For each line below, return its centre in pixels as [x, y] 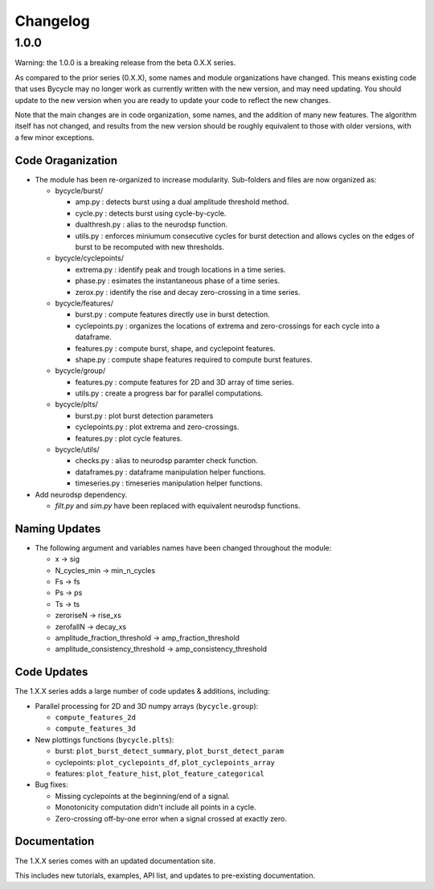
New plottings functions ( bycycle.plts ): [104, 739]
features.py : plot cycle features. [129, 438]
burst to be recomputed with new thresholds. [150, 247]
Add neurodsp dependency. [81, 494]
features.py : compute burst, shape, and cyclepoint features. [175, 348]
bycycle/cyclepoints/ [90, 258]
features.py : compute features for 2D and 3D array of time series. [185, 382]
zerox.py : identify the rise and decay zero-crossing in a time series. [188, 292]
